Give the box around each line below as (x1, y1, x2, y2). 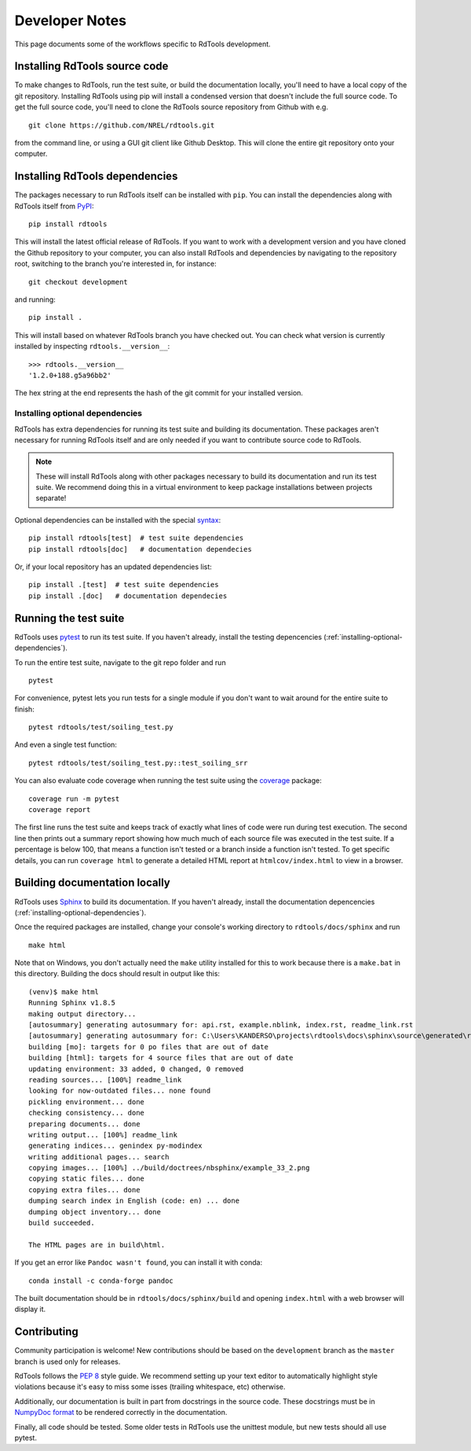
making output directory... (28, 1009, 137, 1018)
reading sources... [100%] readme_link (28, 1075, 182, 1084)
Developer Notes (14, 12, 127, 29)
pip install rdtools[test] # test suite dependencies (28, 534, 244, 542)
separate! (35, 494, 67, 503)
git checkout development (28, 277, 129, 286)
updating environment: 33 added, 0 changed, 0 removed (28, 1064, 244, 1073)
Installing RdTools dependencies (14, 170, 178, 183)
